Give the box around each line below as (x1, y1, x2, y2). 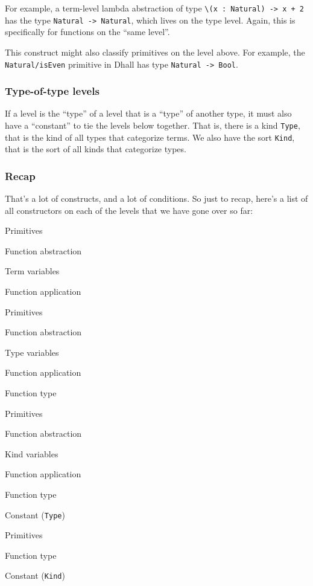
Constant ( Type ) (5, 508, 65, 521)
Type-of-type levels (5, 83, 100, 98)
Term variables (5, 265, 60, 277)
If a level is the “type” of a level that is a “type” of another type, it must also (5, 107, 292, 120)
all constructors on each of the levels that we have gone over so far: (5, 204, 253, 216)
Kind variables (5, 447, 58, 460)
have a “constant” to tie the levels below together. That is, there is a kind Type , (5, 118, 300, 131)
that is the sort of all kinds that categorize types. (5, 143, 186, 155)
